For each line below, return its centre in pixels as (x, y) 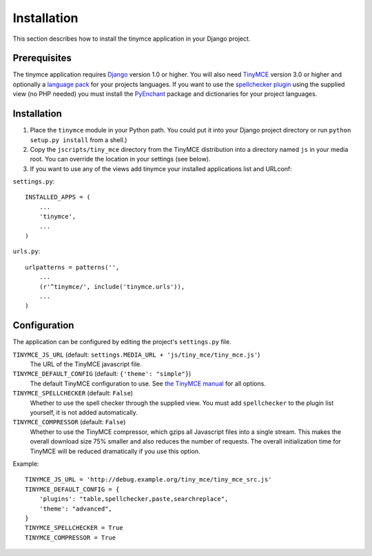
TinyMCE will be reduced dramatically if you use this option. (115, 451)
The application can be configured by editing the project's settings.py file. (122, 342)
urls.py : (27, 251)
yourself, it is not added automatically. (84, 413)
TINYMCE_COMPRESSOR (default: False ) (69, 422)
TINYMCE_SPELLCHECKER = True (74, 528)
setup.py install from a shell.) (79, 140)
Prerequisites (42, 58)
